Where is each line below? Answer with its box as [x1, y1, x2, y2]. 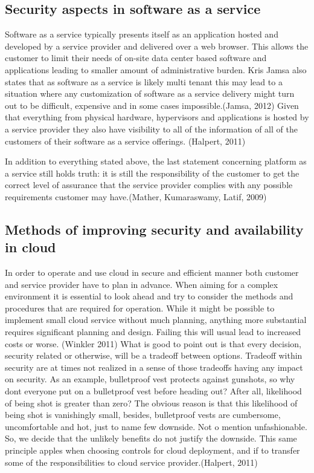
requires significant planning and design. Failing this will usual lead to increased [5, 325, 301, 338]
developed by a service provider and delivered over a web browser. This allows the [5, 39, 309, 52]
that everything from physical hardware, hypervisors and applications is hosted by [5, 111, 309, 123]
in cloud [5, 238, 56, 256]
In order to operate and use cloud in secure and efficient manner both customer [5, 266, 299, 279]
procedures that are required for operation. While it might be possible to [5, 301, 275, 314]
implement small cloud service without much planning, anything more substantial [5, 313, 307, 326]
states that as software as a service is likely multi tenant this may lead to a [5, 75, 283, 88]
